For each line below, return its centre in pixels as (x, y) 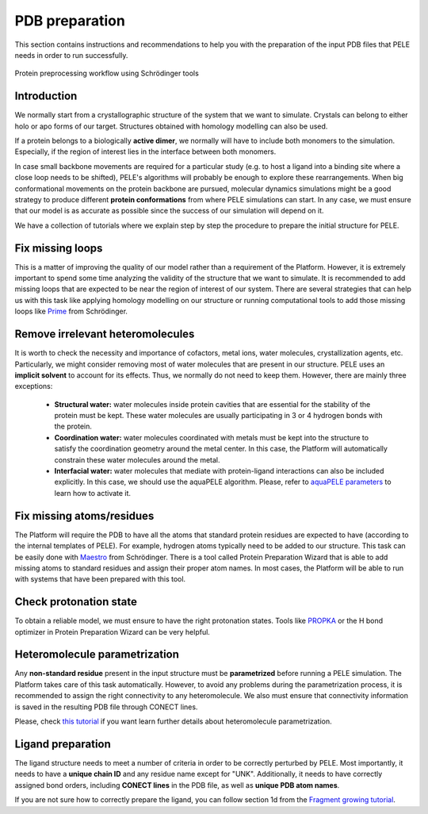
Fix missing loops (59, 248)
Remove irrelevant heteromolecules (105, 334)
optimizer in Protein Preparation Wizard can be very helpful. (112, 632)
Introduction (46, 96)
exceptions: (34, 386)
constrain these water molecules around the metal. (138, 459)
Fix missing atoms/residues (84, 516)
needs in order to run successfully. (71, 55)
